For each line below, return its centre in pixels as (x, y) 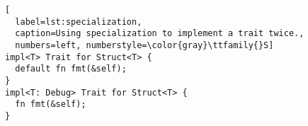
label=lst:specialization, (79, 22)
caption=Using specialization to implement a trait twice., (160, 34)
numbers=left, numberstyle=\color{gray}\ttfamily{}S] (144, 45)
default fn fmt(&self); (71, 69)
